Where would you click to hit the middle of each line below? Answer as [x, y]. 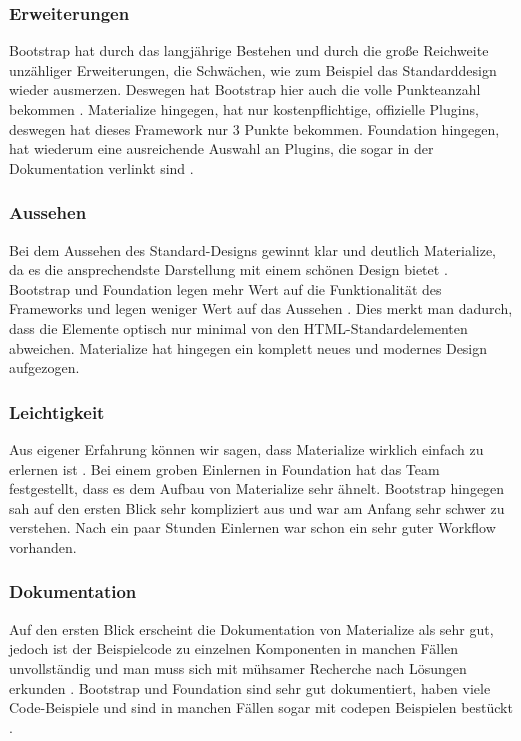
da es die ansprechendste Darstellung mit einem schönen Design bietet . [228, 269]
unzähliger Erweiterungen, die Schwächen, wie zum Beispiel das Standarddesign [253, 69]
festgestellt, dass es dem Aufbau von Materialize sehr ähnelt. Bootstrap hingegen [257, 488]
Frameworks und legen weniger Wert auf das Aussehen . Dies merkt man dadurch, [261, 308]
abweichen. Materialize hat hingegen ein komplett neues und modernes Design [248, 347]
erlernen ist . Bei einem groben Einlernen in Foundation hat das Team [224, 468]
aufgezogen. [44, 367]
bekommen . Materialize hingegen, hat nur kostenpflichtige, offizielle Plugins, [244, 109]
